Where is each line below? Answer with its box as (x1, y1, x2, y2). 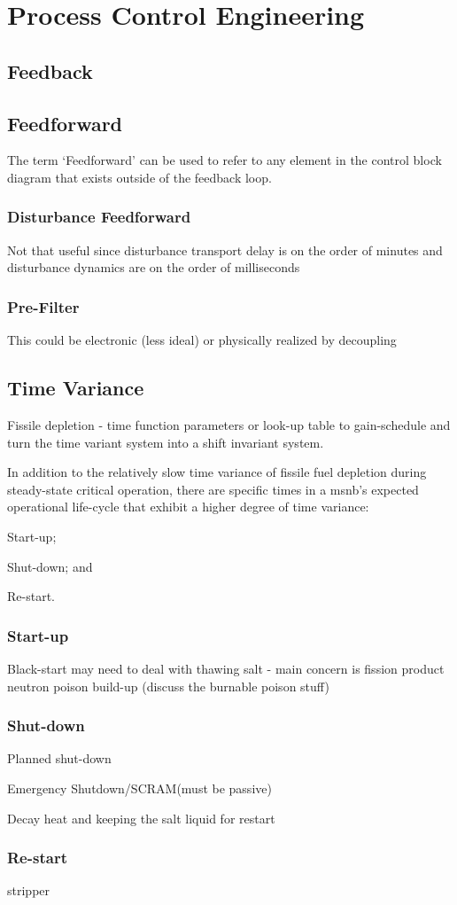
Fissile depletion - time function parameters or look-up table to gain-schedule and (7, 415, 451, 433)
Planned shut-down (7, 749, 112, 768)
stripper (7, 881, 50, 900)
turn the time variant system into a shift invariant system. (7, 433, 324, 451)
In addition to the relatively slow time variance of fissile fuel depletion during (7, 463, 427, 481)
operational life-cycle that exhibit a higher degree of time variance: (7, 497, 369, 516)
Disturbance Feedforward (7, 206, 191, 228)
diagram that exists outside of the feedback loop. (7, 168, 272, 186)
